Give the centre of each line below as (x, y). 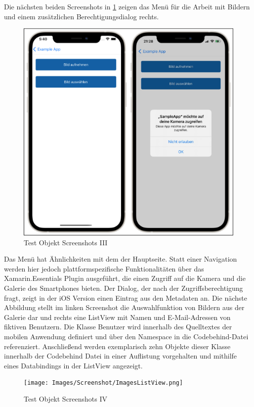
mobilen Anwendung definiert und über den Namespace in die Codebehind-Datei (126, 336)
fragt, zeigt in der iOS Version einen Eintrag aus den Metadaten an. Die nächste (126, 297)
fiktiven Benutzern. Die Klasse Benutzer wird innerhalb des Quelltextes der (118, 327)
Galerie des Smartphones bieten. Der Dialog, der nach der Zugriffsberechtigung (124, 288)
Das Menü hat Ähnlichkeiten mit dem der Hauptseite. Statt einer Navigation (121, 259)
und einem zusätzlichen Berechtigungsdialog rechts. (82, 16)
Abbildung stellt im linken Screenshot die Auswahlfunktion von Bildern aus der (124, 307)
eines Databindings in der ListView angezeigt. (73, 365)
